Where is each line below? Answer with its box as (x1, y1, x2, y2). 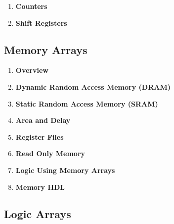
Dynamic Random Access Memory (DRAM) (15, 81, 171, 92)
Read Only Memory (15, 148, 86, 159)
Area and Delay (15, 115, 71, 125)
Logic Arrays (4, 206, 71, 221)
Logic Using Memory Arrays (15, 165, 115, 175)
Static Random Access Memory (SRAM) (15, 98, 158, 109)
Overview (15, 65, 48, 75)
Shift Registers (15, 17, 67, 28)
